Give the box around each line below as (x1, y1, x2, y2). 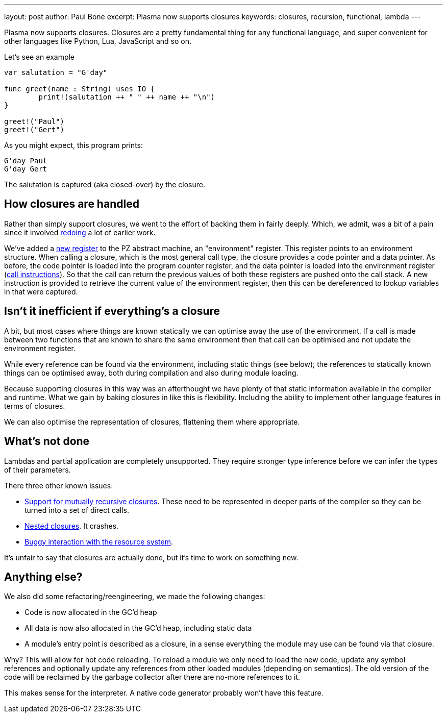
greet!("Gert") (4, 126, 65, 134)
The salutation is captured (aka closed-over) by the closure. (4, 180, 206, 189)
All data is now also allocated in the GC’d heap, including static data (24, 624, 252, 633)
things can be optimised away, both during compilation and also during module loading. (4, 368, 299, 377)
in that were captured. (4, 287, 78, 296)
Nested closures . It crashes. (24, 521, 119, 530)
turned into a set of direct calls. (24, 505, 129, 514)
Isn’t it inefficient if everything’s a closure (4, 305, 220, 318)
